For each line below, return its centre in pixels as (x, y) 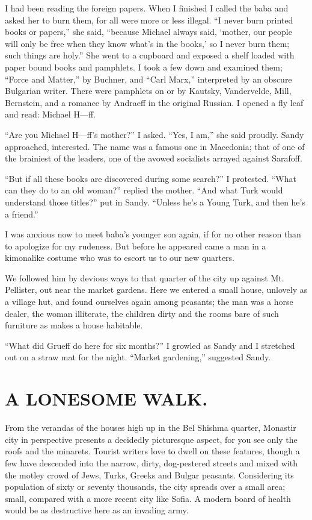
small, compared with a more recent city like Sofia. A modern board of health (148, 498)
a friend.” (22, 214)
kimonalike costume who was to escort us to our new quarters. (120, 258)
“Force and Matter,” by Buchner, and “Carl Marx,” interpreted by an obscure (148, 79)
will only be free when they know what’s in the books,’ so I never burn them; (147, 43)
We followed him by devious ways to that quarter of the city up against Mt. (145, 277)
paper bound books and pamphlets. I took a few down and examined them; (144, 67)
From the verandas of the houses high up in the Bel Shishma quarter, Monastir (151, 428)
